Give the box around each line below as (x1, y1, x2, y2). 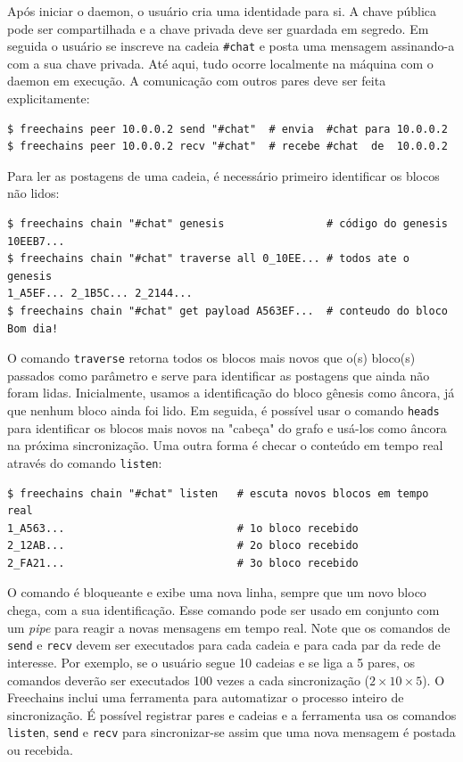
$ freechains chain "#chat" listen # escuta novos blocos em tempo (7, 487, 429, 500)
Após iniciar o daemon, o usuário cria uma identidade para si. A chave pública (7, 2, 437, 20)
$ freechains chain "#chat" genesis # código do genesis (7, 217, 448, 230)
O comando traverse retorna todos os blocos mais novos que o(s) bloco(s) (7, 348, 416, 367)
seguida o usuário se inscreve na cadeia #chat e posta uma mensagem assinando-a (7, 37, 455, 55)
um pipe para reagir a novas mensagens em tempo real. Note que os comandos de (7, 618, 451, 636)
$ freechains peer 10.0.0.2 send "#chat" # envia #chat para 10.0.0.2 (7, 122, 448, 135)
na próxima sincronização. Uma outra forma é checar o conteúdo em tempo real (7, 436, 443, 455)
